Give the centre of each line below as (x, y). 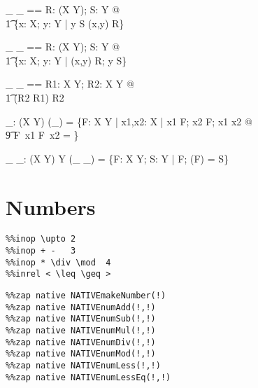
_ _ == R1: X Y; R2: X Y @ (70, 84)
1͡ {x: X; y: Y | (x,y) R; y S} (66, 60)
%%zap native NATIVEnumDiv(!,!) (81, 342)
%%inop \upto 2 (41, 239)
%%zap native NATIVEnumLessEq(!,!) (88, 377)
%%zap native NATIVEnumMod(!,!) (81, 354)
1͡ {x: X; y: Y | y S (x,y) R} (65, 23)
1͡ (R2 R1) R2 (35, 97)
